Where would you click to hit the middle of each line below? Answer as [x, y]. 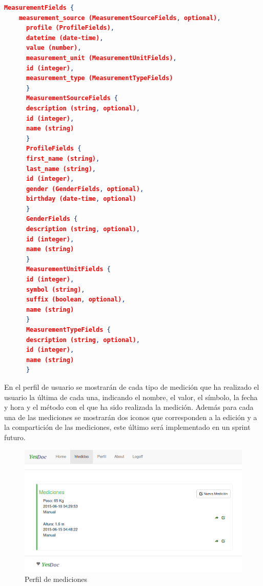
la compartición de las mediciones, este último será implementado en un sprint [127, 427]
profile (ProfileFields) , [70, 28]
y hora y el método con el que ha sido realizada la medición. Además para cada [129, 407]
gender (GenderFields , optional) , [85, 189]
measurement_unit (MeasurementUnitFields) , [101, 58]
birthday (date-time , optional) [81, 199]
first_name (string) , [63, 158]
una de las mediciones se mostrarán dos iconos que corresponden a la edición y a [131, 417]
